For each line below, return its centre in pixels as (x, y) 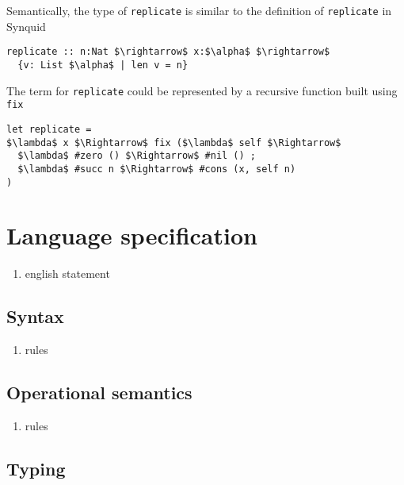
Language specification (132, 235)
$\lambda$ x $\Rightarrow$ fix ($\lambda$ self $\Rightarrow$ (174, 142)
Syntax (35, 316)
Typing (36, 468)
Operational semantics (99, 393)
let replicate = (49, 129)
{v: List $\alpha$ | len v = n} (103, 65)
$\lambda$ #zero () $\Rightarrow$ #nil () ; (137, 156)
